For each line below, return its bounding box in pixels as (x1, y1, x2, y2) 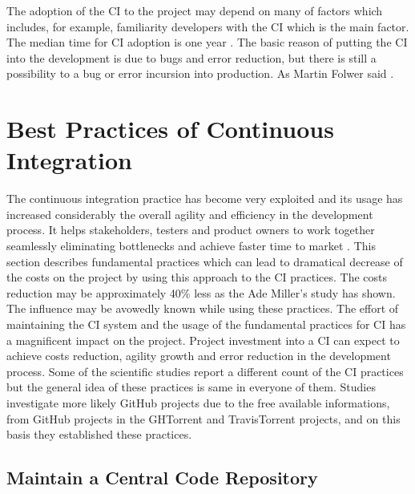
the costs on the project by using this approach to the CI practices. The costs (6, 269, 388, 285)
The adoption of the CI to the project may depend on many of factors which (6, 2, 383, 18)
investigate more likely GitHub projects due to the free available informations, (6, 395, 390, 411)
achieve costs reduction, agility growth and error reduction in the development (6, 347, 391, 364)
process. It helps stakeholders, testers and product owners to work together (6, 221, 375, 238)
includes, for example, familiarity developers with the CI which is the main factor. (6, 18, 409, 34)
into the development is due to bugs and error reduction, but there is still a (6, 49, 377, 66)
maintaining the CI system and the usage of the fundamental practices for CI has (6, 316, 406, 333)
